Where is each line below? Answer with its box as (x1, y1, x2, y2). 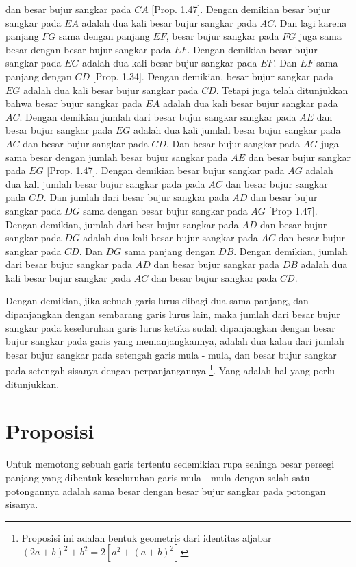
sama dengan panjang (59, 29, 150, 43)
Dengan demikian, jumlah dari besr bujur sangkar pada (5, 217, 239, 231)
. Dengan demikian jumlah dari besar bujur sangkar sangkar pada (19, 109, 296, 123)
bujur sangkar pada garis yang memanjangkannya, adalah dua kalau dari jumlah (5, 334, 344, 348)
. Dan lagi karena (274, 15, 347, 29)
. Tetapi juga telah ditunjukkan (216, 82, 348, 97)
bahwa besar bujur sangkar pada (5, 96, 142, 110)
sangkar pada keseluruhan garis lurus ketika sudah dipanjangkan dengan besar (5, 320, 335, 335)
